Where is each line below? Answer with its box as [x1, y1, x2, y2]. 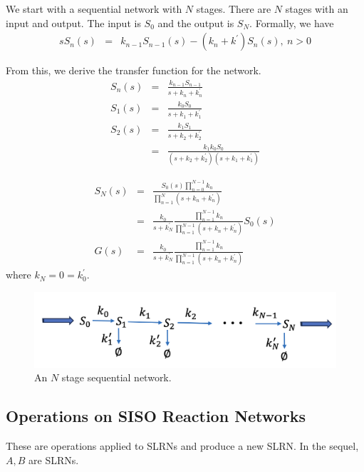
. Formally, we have [249, 15, 334, 30]
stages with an [285, 1, 348, 16]
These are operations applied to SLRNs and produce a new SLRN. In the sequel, [6, 438, 359, 453]
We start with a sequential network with [6, 1, 182, 16]
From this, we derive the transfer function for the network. [6, 63, 261, 78]
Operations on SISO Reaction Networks [6, 405, 306, 427]
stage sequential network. [61, 370, 172, 385]
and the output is [157, 15, 234, 30]
